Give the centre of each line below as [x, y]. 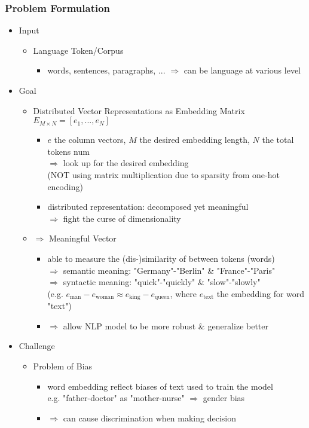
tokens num [68, 151]
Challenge [37, 346]
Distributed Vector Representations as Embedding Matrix [139, 110]
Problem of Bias [63, 366]
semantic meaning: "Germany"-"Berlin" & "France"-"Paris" [169, 270]
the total [278, 140]
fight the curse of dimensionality [122, 218]
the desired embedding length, [195, 140]
